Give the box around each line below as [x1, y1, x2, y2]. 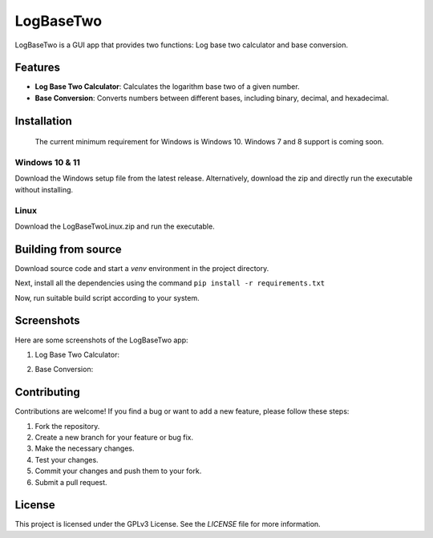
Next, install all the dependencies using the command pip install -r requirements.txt [14, 278, 325, 288]
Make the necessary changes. [34, 443, 136, 453]
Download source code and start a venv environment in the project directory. [14, 263, 269, 273]
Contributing [14, 386, 80, 399]
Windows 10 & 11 [14, 157, 80, 168]
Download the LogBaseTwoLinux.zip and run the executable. [14, 221, 216, 231]
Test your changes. [34, 455, 99, 464]
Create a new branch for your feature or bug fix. [34, 432, 194, 442]
